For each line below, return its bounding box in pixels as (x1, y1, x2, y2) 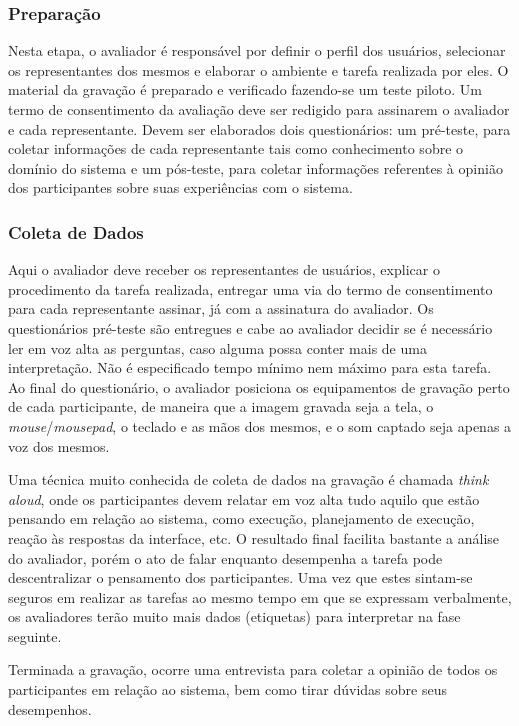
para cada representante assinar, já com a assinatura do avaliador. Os (8, 298, 434, 319)
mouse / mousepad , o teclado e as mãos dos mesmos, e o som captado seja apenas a (8, 415, 512, 436)
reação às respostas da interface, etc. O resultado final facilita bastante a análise (8, 527, 500, 548)
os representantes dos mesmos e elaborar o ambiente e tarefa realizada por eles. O (8, 59, 509, 80)
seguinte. (8, 625, 62, 646)
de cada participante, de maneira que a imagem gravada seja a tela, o (8, 396, 434, 417)
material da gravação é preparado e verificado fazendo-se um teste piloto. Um (8, 79, 482, 100)
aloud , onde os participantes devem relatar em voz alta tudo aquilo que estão (8, 488, 480, 509)
